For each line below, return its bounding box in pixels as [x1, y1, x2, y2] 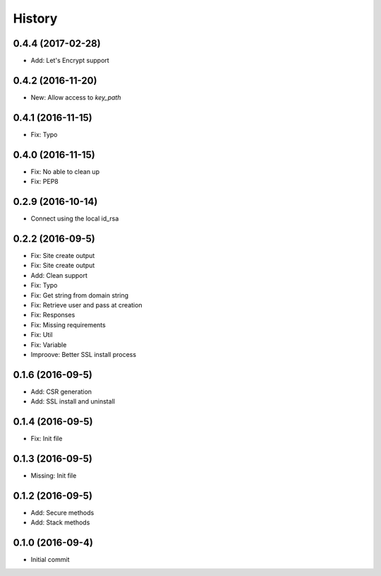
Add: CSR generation [30, 387, 92, 396]
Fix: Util [30, 331, 53, 339]
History [13, 11, 58, 26]
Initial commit [30, 556, 70, 564]
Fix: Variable [30, 340, 67, 349]
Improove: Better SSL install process [30, 350, 137, 358]
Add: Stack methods [30, 518, 90, 527]
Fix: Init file [30, 435, 63, 443]
